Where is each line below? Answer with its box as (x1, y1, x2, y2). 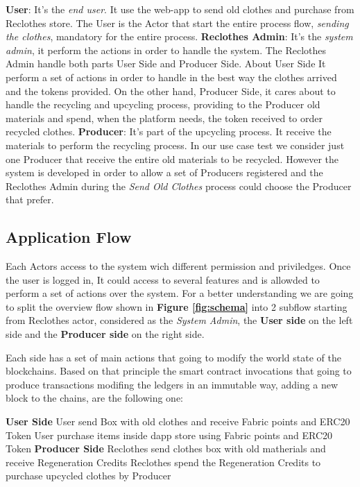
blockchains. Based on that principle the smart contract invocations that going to (6, 364, 352, 378)
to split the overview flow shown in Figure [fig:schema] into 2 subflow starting (6, 299, 348, 314)
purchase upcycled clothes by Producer (6, 468, 171, 483)
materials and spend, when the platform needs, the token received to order (6, 110, 323, 125)
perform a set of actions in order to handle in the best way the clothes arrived (6, 69, 337, 84)
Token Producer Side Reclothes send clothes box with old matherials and (6, 441, 326, 456)
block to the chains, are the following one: (6, 391, 184, 405)
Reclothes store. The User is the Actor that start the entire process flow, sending (6, 15, 349, 30)
